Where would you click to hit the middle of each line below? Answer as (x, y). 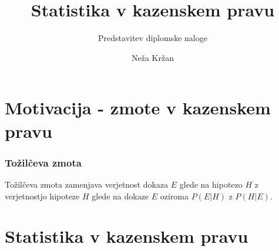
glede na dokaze (120, 196)
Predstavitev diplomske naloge (153, 38)
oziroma (174, 196)
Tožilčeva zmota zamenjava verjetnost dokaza (87, 184)
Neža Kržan (153, 57)
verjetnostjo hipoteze (42, 196)
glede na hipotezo (211, 184)
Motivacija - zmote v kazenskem (138, 108)
